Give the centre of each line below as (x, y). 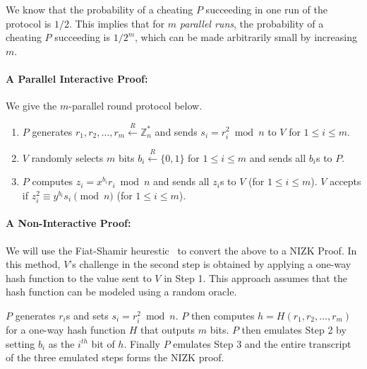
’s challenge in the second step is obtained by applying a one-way (210, 264)
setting (20, 343)
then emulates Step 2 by (294, 330)
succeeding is (82, 37)
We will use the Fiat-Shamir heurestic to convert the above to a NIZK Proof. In (181, 250)
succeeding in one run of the (267, 9)
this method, (33, 264)
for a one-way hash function (66, 330)
